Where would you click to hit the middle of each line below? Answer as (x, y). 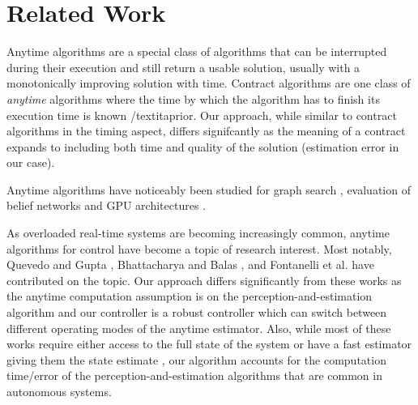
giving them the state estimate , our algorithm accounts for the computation (196, 359)
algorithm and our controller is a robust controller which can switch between (197, 312)
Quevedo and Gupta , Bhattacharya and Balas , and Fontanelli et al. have (190, 264)
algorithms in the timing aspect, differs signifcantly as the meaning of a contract (206, 131)
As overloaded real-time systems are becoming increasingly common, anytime (198, 233)
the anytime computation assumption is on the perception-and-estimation (190, 296)
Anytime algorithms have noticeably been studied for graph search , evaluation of (209, 189)
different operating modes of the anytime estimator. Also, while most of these (199, 328)
